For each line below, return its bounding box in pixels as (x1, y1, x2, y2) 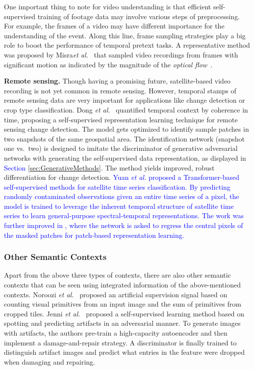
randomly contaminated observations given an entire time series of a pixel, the (4, 191, 239, 201)
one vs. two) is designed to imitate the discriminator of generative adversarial (4, 143, 238, 153)
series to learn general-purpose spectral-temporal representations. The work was (4, 210, 244, 221)
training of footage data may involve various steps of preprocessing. (37, 11, 240, 21)
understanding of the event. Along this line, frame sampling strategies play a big (4, 30, 246, 40)
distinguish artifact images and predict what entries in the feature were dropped (4, 347, 245, 357)
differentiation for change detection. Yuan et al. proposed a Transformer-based (4, 172, 240, 182)
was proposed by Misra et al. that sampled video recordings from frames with (4, 49, 238, 59)
